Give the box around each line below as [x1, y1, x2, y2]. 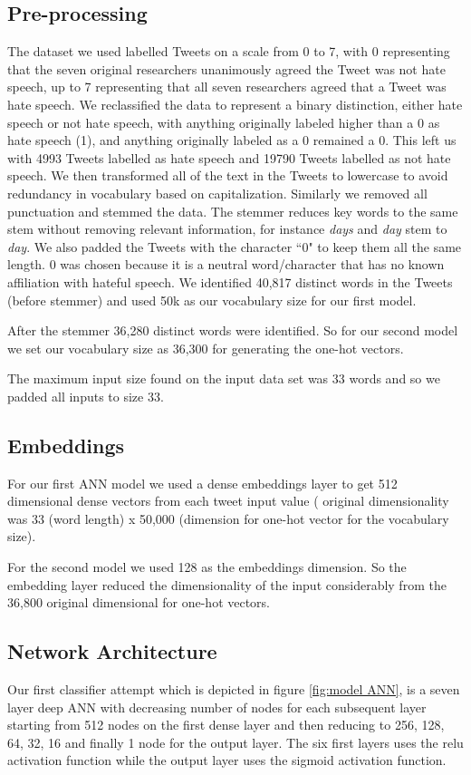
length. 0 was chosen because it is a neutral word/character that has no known [7, 255, 445, 274]
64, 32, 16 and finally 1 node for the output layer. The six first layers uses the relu [7, 732, 464, 751]
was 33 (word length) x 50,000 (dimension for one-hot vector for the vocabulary [7, 509, 449, 528]
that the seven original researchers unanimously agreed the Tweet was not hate [7, 59, 446, 78]
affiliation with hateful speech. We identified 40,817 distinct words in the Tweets [7, 272, 453, 291]
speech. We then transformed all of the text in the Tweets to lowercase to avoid [7, 166, 448, 185]
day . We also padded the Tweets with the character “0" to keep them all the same [7, 237, 462, 256]
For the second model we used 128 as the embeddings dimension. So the [7, 557, 407, 576]
